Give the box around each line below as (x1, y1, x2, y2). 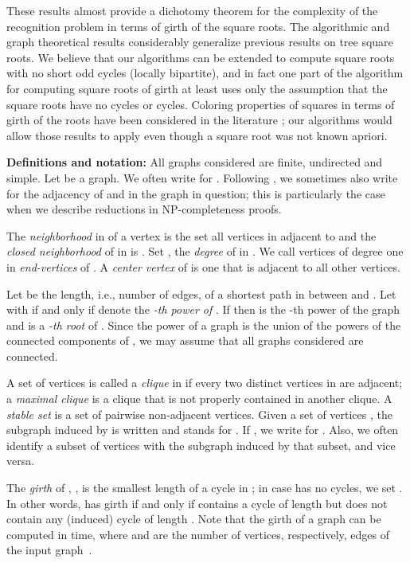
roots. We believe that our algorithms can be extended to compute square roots (6, 49, 395, 65)
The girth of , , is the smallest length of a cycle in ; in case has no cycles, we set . (6, 479, 403, 496)
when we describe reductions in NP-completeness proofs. (6, 201, 282, 217)
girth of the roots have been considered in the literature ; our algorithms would (6, 111, 392, 128)
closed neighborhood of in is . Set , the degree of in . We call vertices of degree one (6, 243, 404, 260)
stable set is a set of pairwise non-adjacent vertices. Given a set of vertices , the (6, 405, 392, 422)
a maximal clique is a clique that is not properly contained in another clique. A (6, 390, 392, 407)
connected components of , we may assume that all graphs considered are (6, 332, 364, 349)
